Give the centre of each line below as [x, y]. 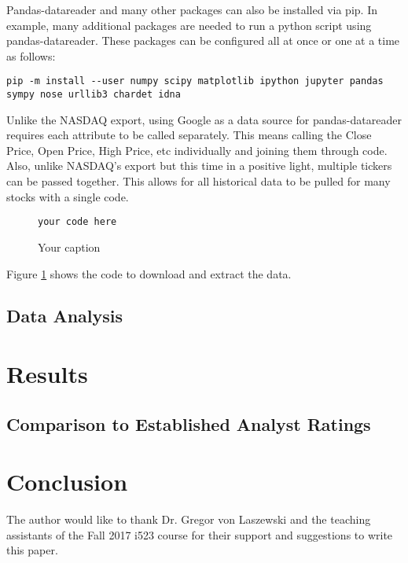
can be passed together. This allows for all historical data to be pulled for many [198, 181]
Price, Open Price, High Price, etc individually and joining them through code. [197, 150]
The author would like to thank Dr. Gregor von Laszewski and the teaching [189, 519]
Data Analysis [65, 316]
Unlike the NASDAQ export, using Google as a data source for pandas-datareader [204, 119]
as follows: [31, 55]
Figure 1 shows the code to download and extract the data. [149, 273]
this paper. [32, 550]
